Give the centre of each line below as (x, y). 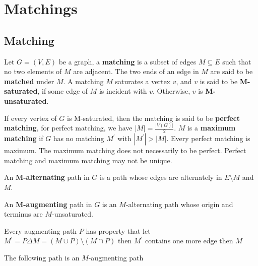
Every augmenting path (41, 230)
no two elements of (33, 71)
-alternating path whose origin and (179, 204)
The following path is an (42, 258)
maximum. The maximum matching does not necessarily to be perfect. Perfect (125, 150)
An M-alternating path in (47, 177)
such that (237, 61)
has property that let (118, 230)
